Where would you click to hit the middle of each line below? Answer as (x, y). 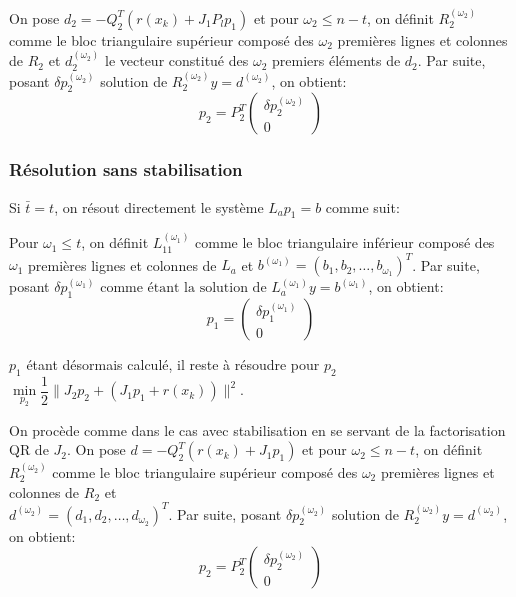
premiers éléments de (336, 60)
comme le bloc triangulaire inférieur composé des (345, 242)
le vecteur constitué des (176, 60)
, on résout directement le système (159, 206)
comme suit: (362, 206)
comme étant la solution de (183, 288)
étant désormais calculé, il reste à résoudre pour (173, 364)
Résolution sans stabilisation (126, 169)
